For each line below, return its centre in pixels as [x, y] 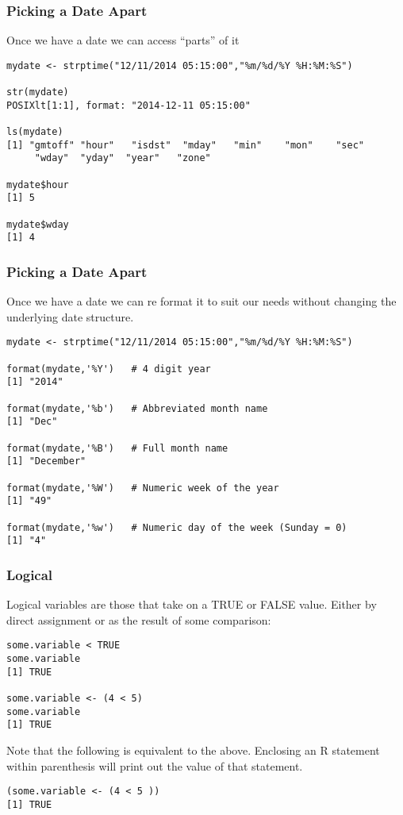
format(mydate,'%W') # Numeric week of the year [143, 488]
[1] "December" [46, 461]
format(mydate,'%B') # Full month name [117, 448]
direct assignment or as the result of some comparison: [139, 619]
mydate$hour [38, 185]
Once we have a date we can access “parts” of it [123, 40]
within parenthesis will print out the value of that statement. [155, 765]
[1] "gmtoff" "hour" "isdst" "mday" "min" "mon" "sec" [186, 145]
